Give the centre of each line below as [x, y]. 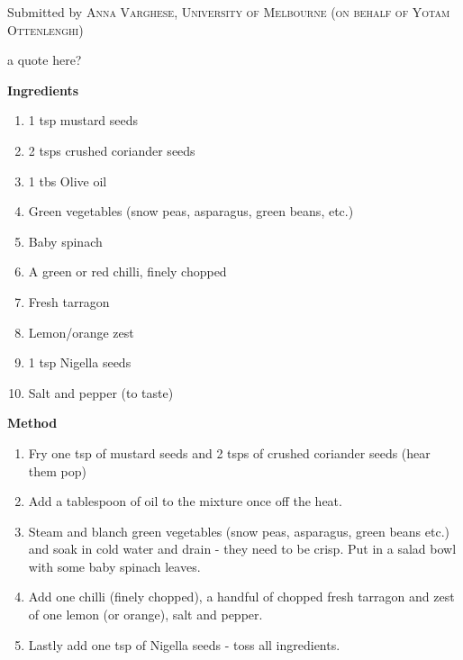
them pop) [57, 470]
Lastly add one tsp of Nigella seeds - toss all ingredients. [184, 644]
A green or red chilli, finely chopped [127, 271]
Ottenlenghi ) [45, 29]
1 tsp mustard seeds [83, 120]
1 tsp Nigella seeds [80, 362]
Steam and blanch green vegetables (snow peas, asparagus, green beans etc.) [239, 531]
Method [32, 423]
